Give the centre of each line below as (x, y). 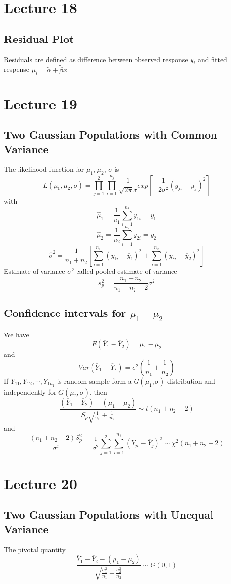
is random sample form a (94, 381)
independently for (30, 391)
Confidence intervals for (65, 313)
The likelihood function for (44, 169)
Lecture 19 (40, 103)
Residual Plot (39, 38)
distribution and (191, 381)
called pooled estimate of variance (127, 271)
